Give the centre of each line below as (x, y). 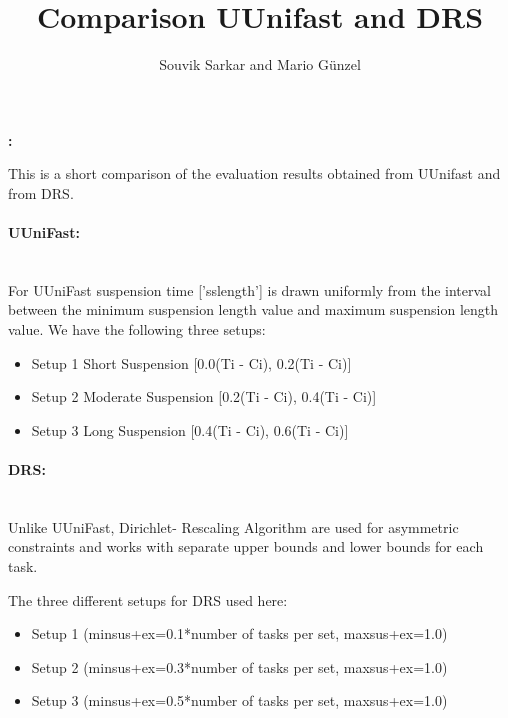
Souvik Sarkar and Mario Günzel (260, 64)
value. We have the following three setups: (137, 329)
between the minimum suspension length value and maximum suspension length (253, 309)
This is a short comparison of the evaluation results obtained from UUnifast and (254, 173)
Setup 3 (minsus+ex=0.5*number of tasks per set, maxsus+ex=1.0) (239, 700)
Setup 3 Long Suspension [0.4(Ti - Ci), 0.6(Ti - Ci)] (190, 429)
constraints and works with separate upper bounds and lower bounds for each (246, 546)
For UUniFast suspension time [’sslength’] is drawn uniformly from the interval (249, 289)
